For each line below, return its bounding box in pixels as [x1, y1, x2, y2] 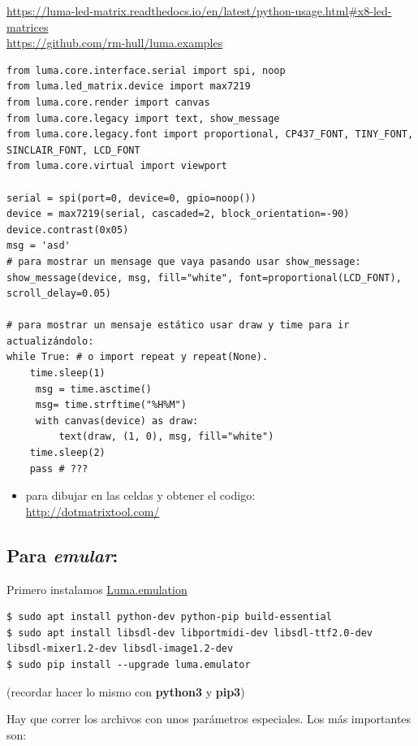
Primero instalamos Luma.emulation [6, 580, 187, 597]
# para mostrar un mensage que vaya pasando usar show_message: [6, 255, 361, 267]
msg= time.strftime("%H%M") [35, 399, 187, 411]
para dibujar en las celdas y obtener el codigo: [25, 487, 256, 504]
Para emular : [6, 542, 119, 567]
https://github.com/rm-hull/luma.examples [6, 34, 223, 51]
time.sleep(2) [29, 447, 106, 459]
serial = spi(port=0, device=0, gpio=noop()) [6, 192, 256, 204]
